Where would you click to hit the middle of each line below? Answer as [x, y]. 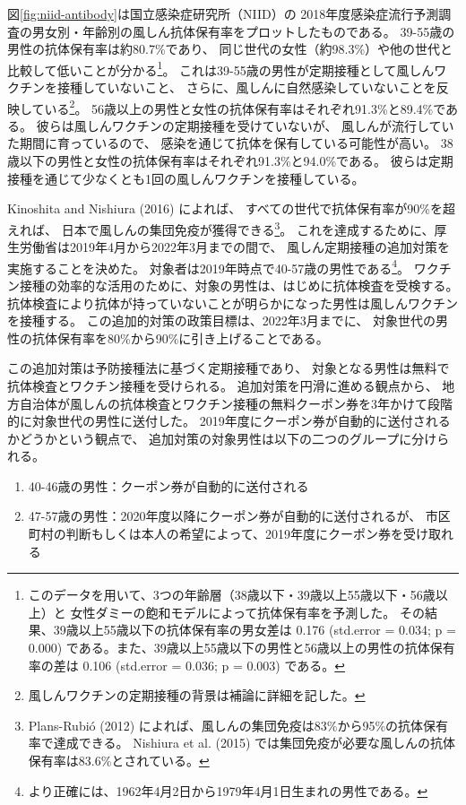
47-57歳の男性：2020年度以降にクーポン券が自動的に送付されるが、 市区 [239, 516]
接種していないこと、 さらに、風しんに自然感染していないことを [246, 87]
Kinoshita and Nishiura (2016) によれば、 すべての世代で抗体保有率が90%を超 [231, 208]
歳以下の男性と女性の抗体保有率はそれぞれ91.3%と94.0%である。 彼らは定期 [230, 161]
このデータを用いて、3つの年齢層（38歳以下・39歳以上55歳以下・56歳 [232, 595]
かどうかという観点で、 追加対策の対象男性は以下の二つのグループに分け [222, 438]
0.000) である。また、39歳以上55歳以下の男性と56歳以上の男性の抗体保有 [242, 648]
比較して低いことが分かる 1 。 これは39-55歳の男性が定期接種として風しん [221, 68]
